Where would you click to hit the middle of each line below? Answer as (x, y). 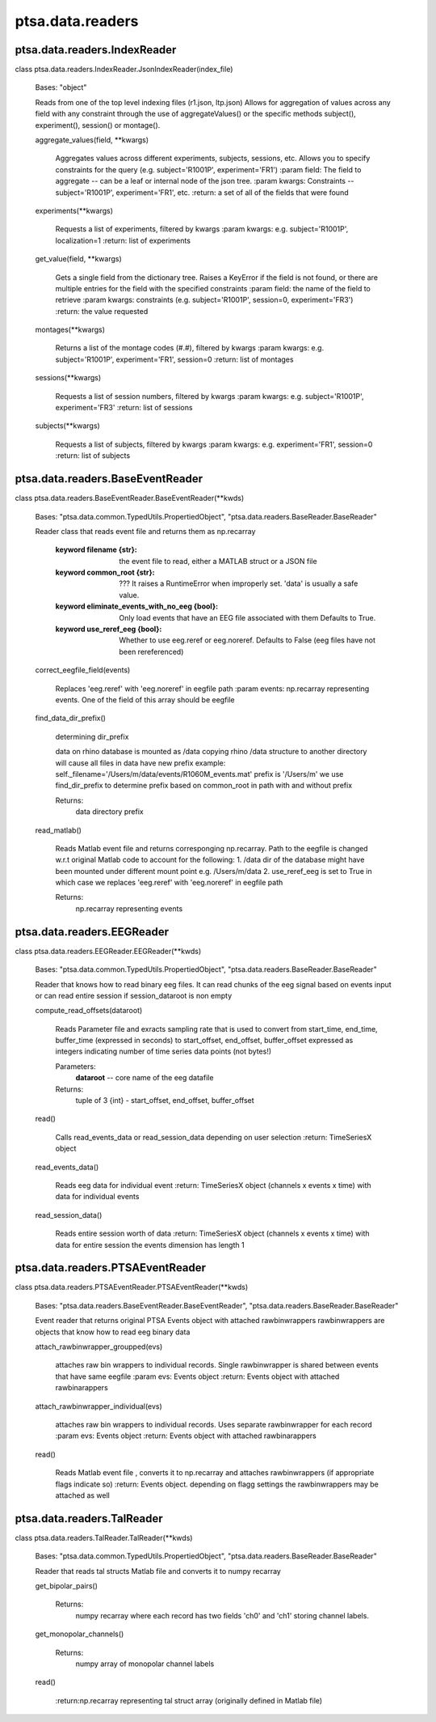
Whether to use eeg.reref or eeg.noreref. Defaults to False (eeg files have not (247, 640)
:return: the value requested (102, 311)
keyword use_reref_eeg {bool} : (109, 629)
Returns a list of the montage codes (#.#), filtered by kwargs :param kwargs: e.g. (190, 348)
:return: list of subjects (93, 456)
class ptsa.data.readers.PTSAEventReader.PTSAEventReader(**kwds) (132, 1287)
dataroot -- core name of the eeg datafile (145, 1078)
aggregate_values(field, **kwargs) (92, 140)
